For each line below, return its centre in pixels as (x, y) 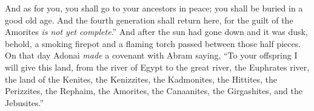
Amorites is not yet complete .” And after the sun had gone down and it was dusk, (156, 32)
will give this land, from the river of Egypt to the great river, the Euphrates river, (157, 67)
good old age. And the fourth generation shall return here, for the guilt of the (149, 20)
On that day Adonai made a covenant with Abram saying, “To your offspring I (151, 55)
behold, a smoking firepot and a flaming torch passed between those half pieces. (153, 43)
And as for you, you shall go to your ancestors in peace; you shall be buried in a (154, 8)
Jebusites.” (25, 102)
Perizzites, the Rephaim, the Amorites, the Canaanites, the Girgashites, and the (154, 91)
